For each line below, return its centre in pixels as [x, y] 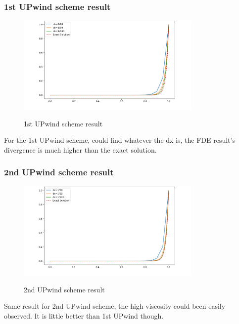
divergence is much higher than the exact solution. [80, 149]
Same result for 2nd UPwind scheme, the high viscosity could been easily [115, 306]
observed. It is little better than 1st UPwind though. [84, 315]
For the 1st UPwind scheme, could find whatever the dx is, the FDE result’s [119, 140]
